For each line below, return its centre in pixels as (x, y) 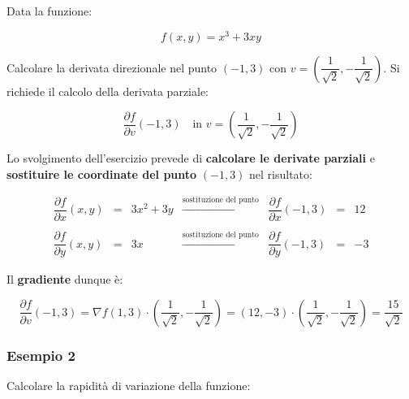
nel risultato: (281, 173)
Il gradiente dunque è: (65, 279)
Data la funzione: (50, 11)
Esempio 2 (41, 355)
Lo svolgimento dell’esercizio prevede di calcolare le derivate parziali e (191, 158)
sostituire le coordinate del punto (102, 173)
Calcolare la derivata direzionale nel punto (112, 67)
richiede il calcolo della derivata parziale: (108, 91)
